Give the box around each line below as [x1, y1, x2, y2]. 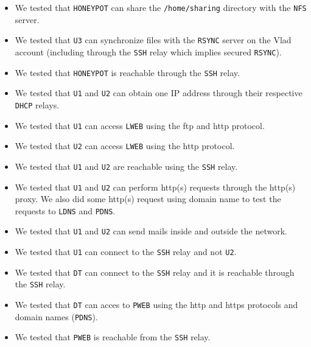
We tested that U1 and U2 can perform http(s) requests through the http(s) [15, 180, 296, 193]
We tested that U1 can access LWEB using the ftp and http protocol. [15, 119, 265, 131]
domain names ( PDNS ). [15, 310, 98, 323]
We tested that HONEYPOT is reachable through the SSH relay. [15, 66, 240, 79]
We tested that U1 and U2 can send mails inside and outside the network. [15, 225, 287, 237]
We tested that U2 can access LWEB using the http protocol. [15, 139, 235, 152]
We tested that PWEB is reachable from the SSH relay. [15, 331, 211, 343]
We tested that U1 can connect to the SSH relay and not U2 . [15, 245, 237, 258]
